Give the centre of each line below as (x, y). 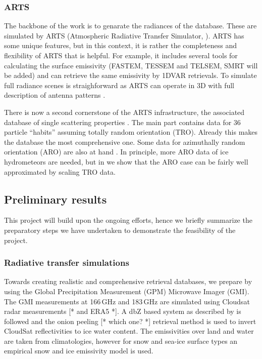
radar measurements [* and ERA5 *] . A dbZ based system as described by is (123, 311)
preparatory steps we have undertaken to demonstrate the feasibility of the (120, 230)
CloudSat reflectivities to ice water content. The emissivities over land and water (129, 331)
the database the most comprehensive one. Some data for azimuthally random (125, 142)
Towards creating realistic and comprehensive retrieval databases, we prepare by (128, 281)
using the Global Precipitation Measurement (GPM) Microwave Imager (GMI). (127, 291)
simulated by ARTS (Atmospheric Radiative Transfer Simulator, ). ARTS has (124, 35)
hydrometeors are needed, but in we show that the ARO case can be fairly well (126, 161)
